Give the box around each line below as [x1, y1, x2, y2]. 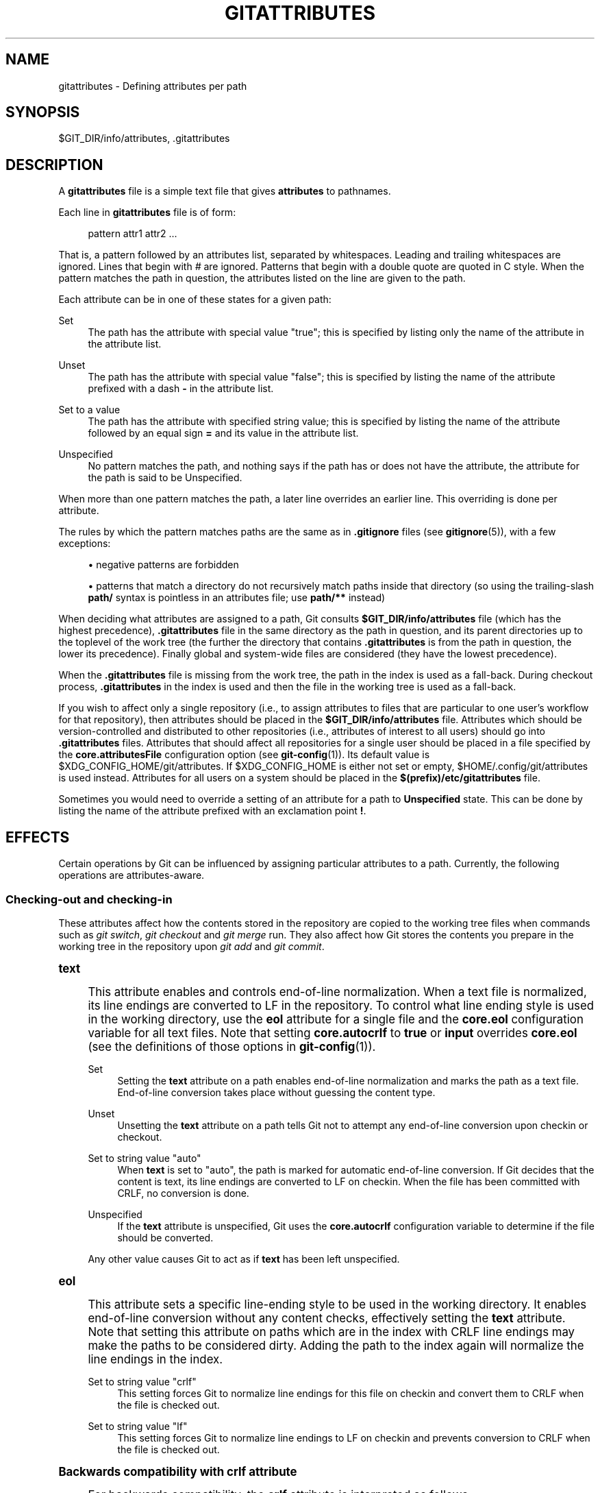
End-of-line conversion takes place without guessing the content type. [117, 1086, 436, 1098]
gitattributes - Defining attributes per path [58, 80, 247, 92]
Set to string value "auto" [88, 1152, 201, 1164]
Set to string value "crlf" [88, 1375, 197, 1387]
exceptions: [58, 537, 111, 550]
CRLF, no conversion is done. [117, 1187, 249, 1199]
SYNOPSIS [5, 104, 80, 121]
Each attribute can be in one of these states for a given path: [58, 293, 332, 306]
